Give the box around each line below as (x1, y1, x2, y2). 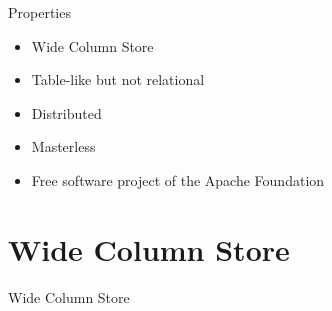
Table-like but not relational (31, 69, 205, 90)
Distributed (31, 102, 102, 123)
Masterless (31, 136, 96, 157)
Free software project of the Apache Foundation (31, 169, 325, 190)
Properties (8, 2, 71, 22)
